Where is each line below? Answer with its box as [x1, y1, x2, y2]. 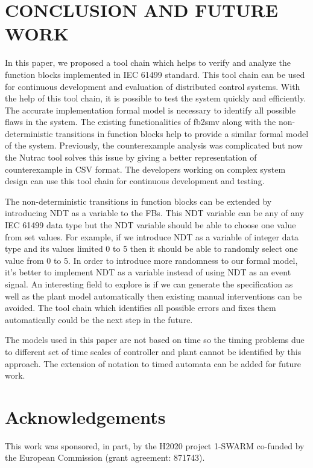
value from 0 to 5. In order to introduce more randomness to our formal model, [5, 254, 298, 266]
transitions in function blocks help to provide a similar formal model [55, 127, 309, 139]
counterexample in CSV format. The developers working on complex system [5, 162, 286, 175]
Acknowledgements [5, 404, 166, 429]
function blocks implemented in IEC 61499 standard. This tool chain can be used [5, 68, 305, 80]
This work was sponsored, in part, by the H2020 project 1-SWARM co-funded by [5, 439, 305, 452]
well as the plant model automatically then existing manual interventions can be [5, 289, 302, 302]
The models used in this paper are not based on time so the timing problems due [5, 333, 305, 346]
